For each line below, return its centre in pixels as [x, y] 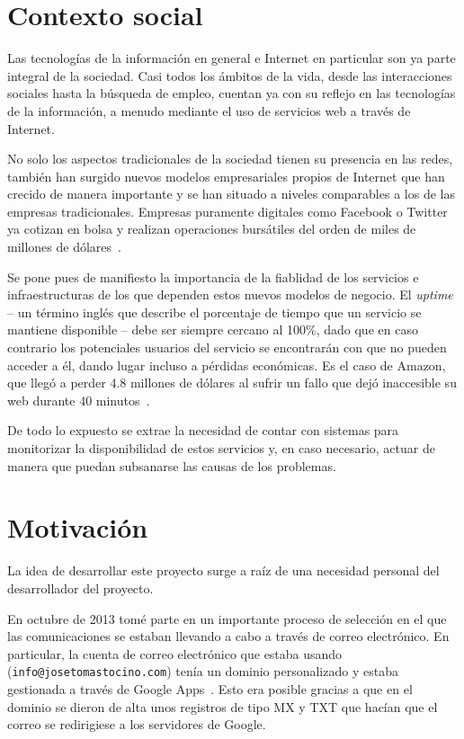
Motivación [78, 527]
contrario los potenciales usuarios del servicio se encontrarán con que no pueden [227, 347]
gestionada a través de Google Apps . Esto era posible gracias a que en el [210, 688]
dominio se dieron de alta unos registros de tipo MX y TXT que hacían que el [223, 706]
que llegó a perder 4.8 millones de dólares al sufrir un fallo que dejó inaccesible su [232, 383]
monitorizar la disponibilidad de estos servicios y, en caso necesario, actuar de [221, 448]
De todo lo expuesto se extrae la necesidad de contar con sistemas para [203, 430]
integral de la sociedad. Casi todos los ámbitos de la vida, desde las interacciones [230, 75]
